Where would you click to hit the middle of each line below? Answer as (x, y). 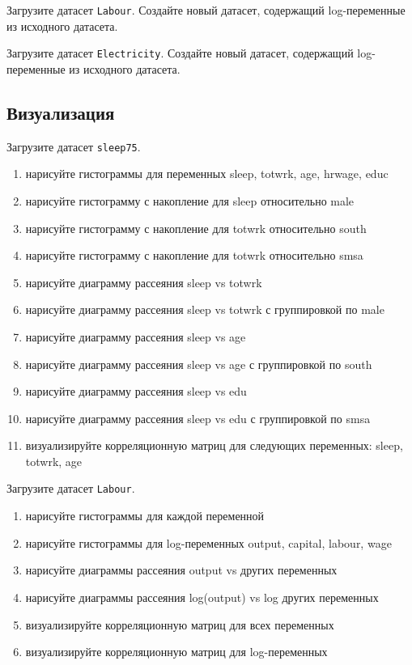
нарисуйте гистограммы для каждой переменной (145, 516)
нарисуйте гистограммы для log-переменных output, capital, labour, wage (208, 542)
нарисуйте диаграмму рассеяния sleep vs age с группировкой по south (199, 364)
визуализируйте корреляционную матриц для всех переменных (180, 624)
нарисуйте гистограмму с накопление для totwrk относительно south (196, 228)
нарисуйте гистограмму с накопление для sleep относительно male (190, 200)
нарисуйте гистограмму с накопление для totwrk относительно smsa (194, 255)
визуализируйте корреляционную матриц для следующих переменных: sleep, (214, 445)
